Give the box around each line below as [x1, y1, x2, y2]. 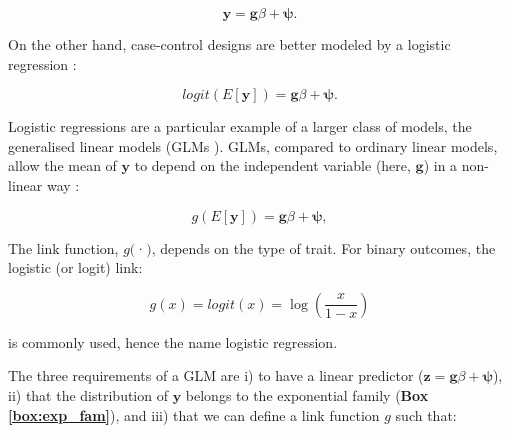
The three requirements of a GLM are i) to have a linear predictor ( [8, 365, 424, 386]
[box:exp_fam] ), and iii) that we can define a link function [8, 404, 380, 425]
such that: [395, 404, 457, 425]
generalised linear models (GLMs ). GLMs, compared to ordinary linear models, [8, 135, 498, 156]
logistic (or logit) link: [8, 257, 143, 278]
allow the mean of [8, 155, 117, 176]
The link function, [8, 237, 119, 258]
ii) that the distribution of [8, 384, 168, 405]
